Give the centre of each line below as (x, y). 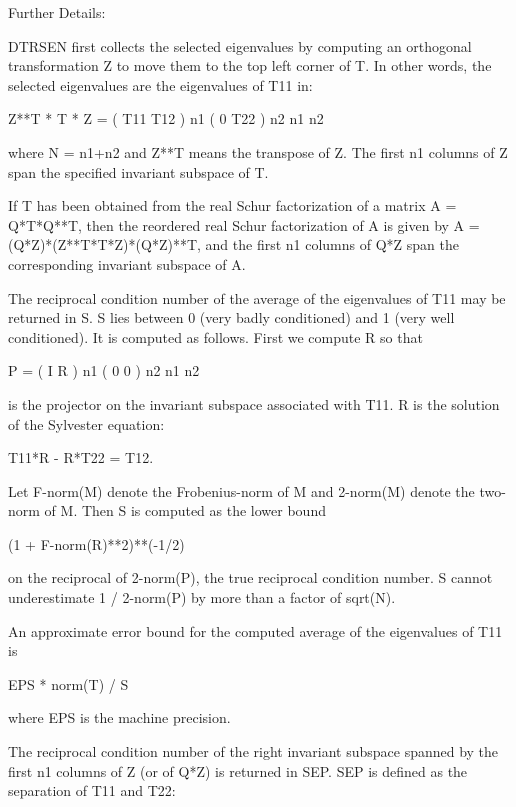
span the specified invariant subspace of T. (138, 171)
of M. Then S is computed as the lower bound (185, 510)
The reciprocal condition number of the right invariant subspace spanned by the (253, 751)
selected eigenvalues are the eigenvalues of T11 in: (160, 84)
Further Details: (57, 12)
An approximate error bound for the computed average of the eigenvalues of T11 (255, 630)
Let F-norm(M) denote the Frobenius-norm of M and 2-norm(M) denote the (241, 490)
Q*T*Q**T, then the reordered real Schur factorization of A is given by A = (244, 224)
